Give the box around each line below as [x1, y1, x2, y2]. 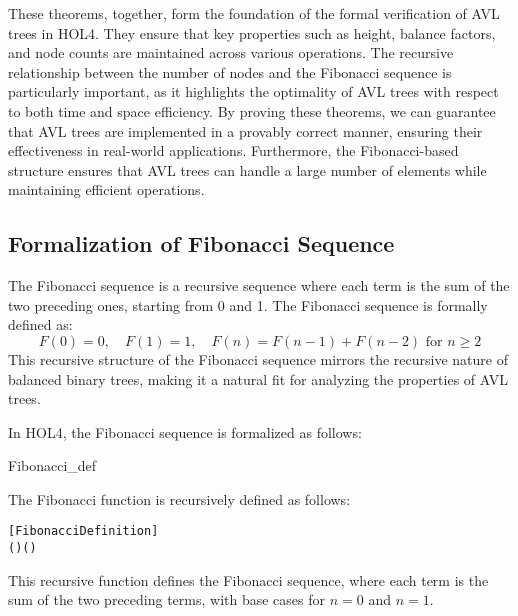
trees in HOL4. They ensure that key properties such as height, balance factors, [8, 22, 496, 43]
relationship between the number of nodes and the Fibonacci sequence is [8, 61, 452, 82]
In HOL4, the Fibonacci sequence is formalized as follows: [8, 421, 362, 442]
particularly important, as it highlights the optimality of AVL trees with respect [8, 81, 499, 102]
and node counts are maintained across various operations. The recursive [8, 42, 454, 63]
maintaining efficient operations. [8, 179, 205, 200]
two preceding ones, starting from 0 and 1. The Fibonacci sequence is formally [8, 294, 488, 315]
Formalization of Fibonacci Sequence [8, 228, 395, 259]
